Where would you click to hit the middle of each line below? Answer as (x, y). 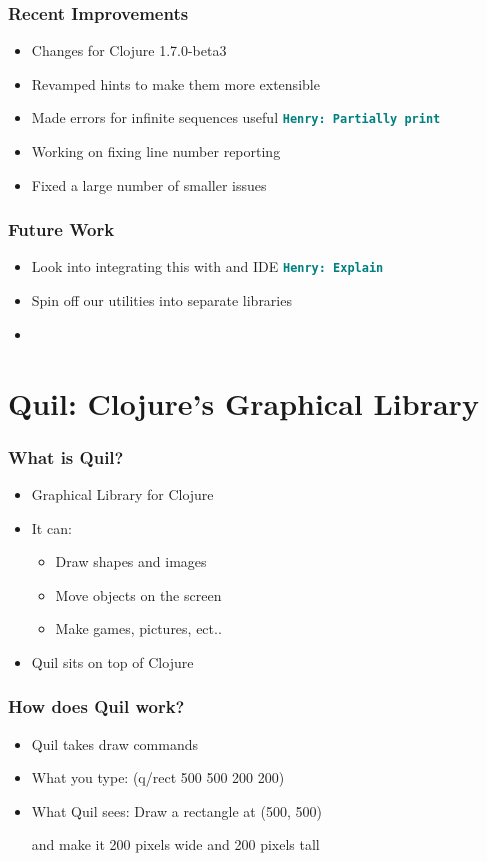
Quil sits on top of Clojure (112, 661)
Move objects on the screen (138, 594)
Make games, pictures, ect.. (138, 628)
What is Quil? (66, 456)
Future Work (61, 229)
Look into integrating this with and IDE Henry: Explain (207, 266)
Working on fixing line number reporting (156, 151)
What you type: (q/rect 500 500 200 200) (158, 777)
